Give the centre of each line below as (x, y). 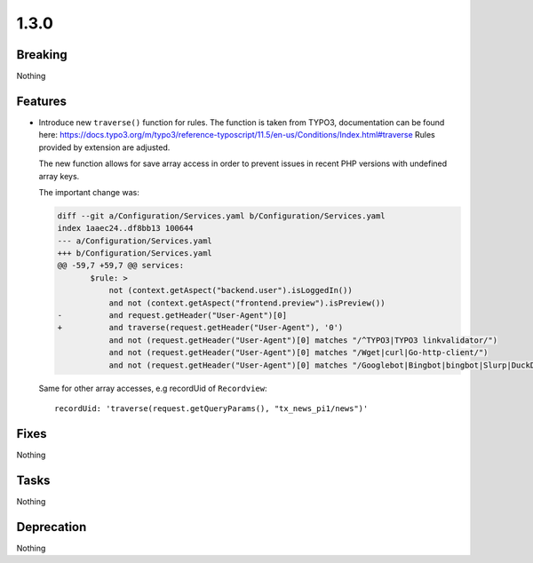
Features (41, 101)
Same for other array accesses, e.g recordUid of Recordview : (153, 388)
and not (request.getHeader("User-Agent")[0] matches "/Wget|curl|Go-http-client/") (298, 353)
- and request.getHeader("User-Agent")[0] (172, 316)
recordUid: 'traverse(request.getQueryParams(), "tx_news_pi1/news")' (211, 408)
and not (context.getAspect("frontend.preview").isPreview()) (247, 303)
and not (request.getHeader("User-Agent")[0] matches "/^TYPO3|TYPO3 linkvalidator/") (303, 340)
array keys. (59, 176)
